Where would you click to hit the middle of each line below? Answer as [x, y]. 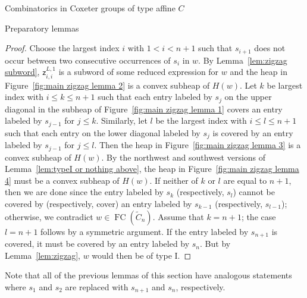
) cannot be [254, 192]
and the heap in [259, 72]
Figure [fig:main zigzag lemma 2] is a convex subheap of [107, 85]
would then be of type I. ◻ [142, 255]
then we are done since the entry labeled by [84, 192]
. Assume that [178, 216]
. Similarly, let [122, 120]
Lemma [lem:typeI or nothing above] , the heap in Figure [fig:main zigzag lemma [152, 169]
